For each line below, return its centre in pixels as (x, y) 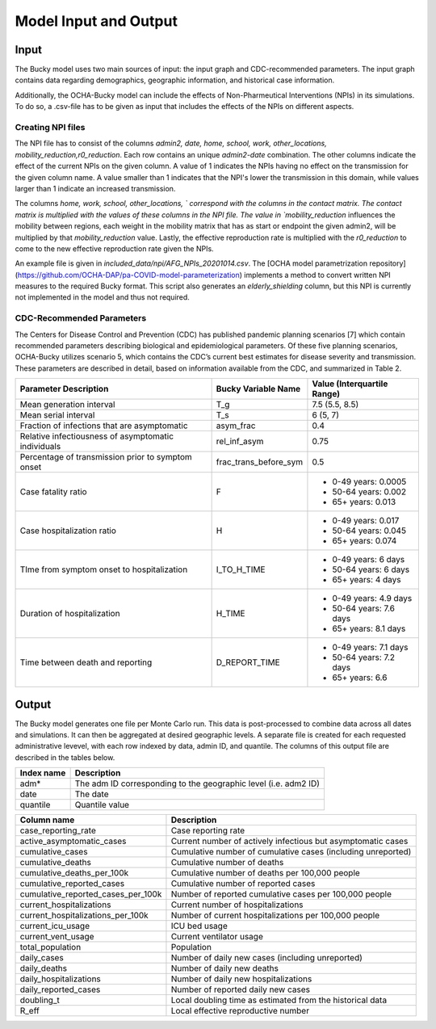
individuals (40, 447)
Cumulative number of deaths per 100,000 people (266, 873)
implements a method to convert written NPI (317, 275)
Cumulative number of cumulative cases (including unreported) (291, 852)
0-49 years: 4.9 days (372, 598)
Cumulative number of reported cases (243, 884)
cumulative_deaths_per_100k (74, 873)
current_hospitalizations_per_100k (84, 915)
